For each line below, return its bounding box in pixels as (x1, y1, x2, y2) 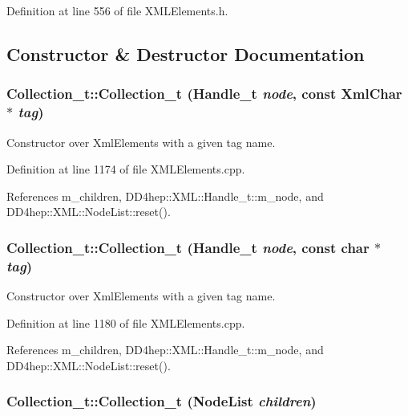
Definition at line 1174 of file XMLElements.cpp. (6, 161, 245, 177)
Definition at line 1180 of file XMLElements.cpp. (6, 314, 245, 331)
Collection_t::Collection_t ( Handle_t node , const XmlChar (6, 84, 402, 104)
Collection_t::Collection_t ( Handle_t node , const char (6, 237, 370, 257)
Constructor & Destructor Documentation (6, 41, 365, 66)
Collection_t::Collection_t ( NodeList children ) (6, 391, 317, 411)
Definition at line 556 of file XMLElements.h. (6, 2, 228, 18)
